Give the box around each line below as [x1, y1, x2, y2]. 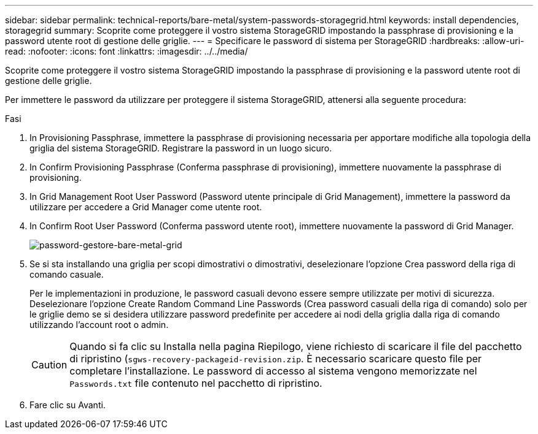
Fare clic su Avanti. [29, 400, 106, 410]
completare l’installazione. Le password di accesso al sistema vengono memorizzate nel [69, 365, 477, 377]
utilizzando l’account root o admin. [29, 319, 169, 330]
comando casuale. [29, 269, 104, 280]
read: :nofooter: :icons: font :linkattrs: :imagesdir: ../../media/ [5, 46, 248, 56]
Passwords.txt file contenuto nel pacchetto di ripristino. [69, 377, 322, 389]
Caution [31, 359, 68, 371]
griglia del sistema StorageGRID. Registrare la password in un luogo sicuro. [29, 143, 332, 153]
